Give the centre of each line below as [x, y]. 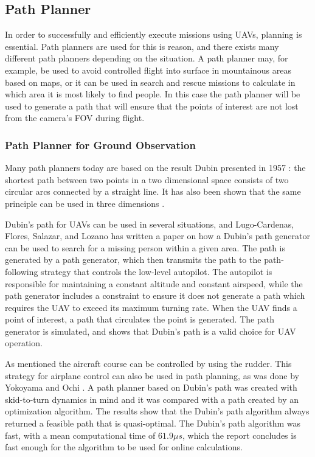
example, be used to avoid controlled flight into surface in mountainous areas [148, 70]
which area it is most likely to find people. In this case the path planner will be [153, 94]
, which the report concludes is [240, 435]
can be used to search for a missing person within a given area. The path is [145, 247]
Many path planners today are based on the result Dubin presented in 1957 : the [155, 168]
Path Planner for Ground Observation [100, 145]
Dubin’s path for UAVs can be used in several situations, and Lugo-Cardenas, [150, 224]
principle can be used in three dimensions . [85, 203]
